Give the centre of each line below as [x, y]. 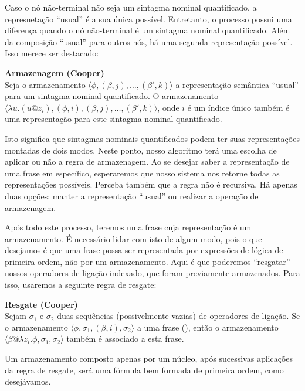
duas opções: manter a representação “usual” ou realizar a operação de [132, 195]
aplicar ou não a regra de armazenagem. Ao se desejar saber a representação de [147, 161]
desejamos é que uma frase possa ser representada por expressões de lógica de [144, 250]
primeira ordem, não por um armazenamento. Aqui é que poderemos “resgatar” [148, 261]
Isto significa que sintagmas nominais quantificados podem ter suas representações [152, 138]
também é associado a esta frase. [125, 339]
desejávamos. [28, 381]
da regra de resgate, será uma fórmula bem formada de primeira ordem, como [144, 370]
